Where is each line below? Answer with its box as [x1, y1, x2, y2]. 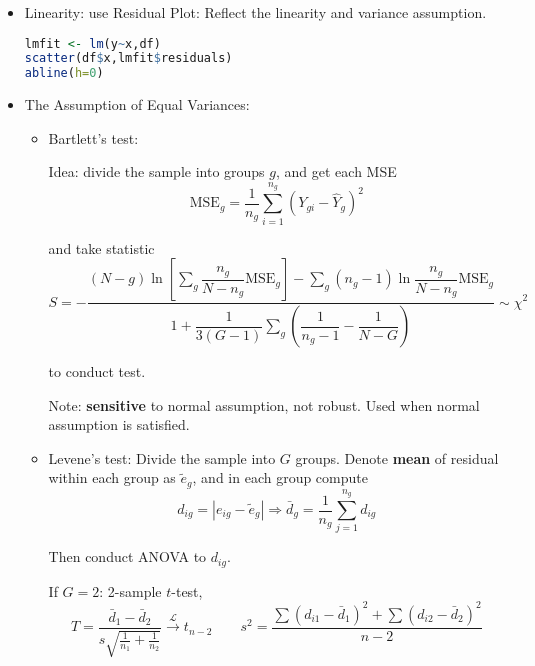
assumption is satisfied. [48, 414, 190, 435]
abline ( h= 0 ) [24, 66, 104, 81]
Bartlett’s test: [48, 127, 139, 148]
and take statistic [48, 237, 155, 258]
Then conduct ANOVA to [48, 546, 207, 567]
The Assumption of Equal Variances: [24, 94, 250, 115]
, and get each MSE [275, 161, 397, 182]
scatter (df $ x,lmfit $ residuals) [24, 51, 233, 66]
